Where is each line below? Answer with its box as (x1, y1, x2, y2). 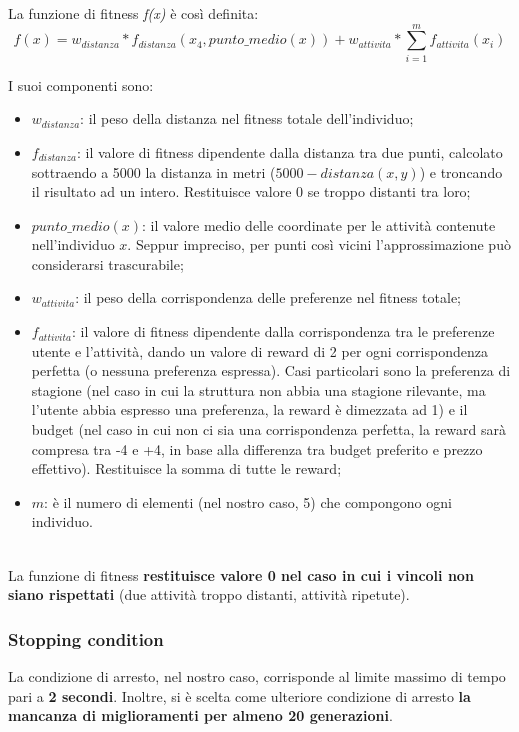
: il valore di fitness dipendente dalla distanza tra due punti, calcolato (76, 141, 503, 162)
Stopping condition (8, 626, 164, 651)
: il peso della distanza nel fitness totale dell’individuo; (80, 108, 414, 129)
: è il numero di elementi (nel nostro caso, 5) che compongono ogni (44, 491, 452, 512)
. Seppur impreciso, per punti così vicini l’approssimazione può (127, 234, 511, 255)
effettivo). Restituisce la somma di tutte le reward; (31, 458, 342, 479)
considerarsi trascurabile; (31, 253, 184, 274)
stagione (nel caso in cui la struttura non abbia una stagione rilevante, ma (31, 379, 486, 400)
